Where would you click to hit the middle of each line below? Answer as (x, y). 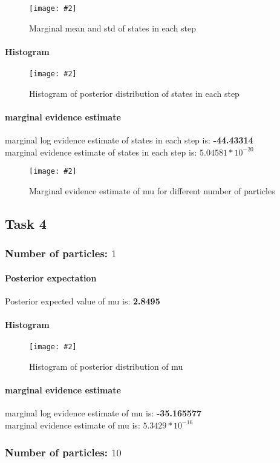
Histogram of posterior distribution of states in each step (134, 93)
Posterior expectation (51, 277)
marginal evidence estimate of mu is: (73, 425)
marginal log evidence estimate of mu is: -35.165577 (103, 413)
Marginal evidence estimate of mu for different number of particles (152, 190)
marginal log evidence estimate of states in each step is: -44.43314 (129, 140)
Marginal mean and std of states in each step (113, 28)
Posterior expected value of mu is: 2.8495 (83, 300)
